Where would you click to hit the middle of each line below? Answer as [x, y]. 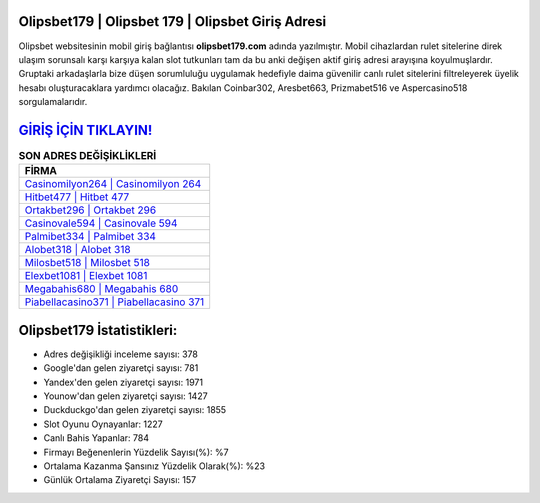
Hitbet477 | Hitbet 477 [77, 197]
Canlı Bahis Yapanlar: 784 [96, 438]
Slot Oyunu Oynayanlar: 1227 [103, 424]
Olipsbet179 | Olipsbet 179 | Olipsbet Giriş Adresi [172, 21]
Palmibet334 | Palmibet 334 [90, 237]
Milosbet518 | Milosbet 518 [87, 263]
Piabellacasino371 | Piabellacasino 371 [114, 302]
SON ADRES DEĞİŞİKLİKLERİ [87, 156]
